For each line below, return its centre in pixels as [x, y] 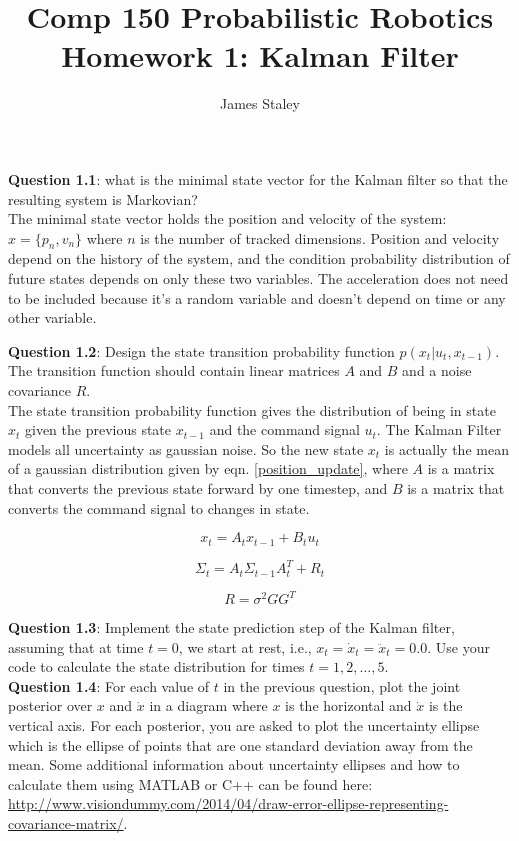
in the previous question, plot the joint [342, 685]
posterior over [50, 705]
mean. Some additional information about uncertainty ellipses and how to [234, 764]
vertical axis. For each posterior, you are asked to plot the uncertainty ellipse [244, 725]
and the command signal [284, 429]
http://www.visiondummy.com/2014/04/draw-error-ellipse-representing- [228, 803]
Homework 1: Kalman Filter [260, 55]
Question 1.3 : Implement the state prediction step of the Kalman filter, [231, 627]
